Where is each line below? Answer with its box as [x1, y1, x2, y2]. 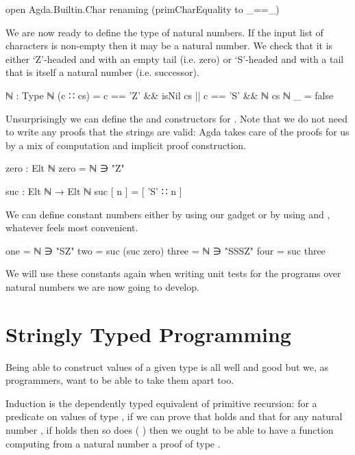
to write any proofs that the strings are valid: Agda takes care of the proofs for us [5, 125, 350, 139]
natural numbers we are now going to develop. [5, 279, 199, 294]
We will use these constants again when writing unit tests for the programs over [5, 266, 341, 281]
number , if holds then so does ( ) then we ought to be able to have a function [5, 423, 334, 437]
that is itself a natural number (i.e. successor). [5, 65, 199, 79]
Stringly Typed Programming [5, 320, 291, 348]
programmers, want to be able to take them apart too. [5, 373, 234, 387]
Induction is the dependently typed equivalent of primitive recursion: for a [5, 395, 317, 410]
